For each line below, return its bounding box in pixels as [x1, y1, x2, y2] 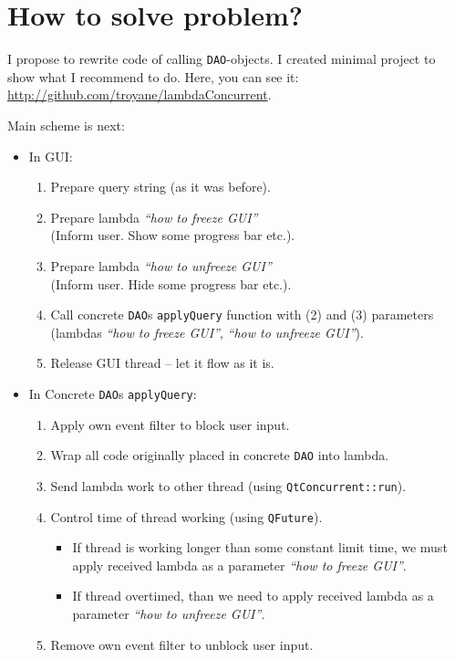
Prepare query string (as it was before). [50, 177, 271, 196]
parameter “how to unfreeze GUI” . [72, 603, 265, 623]
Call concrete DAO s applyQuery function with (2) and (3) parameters [50, 305, 434, 324]
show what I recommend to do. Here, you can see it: [7, 67, 299, 86]
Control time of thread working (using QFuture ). [50, 507, 323, 526]
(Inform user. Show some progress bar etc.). [50, 225, 295, 245]
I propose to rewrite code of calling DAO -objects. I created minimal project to [7, 49, 436, 68]
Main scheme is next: [7, 115, 125, 134]
